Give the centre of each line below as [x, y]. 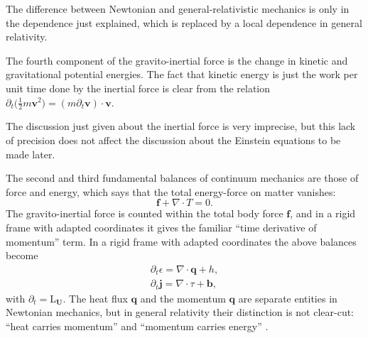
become [22, 255]
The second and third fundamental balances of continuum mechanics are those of [182, 178]
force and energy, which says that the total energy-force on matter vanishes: [171, 191]
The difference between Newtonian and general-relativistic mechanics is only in [178, 9]
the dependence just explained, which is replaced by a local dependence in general [184, 22]
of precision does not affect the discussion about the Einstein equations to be [173, 140]
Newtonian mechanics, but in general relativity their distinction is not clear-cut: [180, 312]
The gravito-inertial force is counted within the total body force [145, 213]
